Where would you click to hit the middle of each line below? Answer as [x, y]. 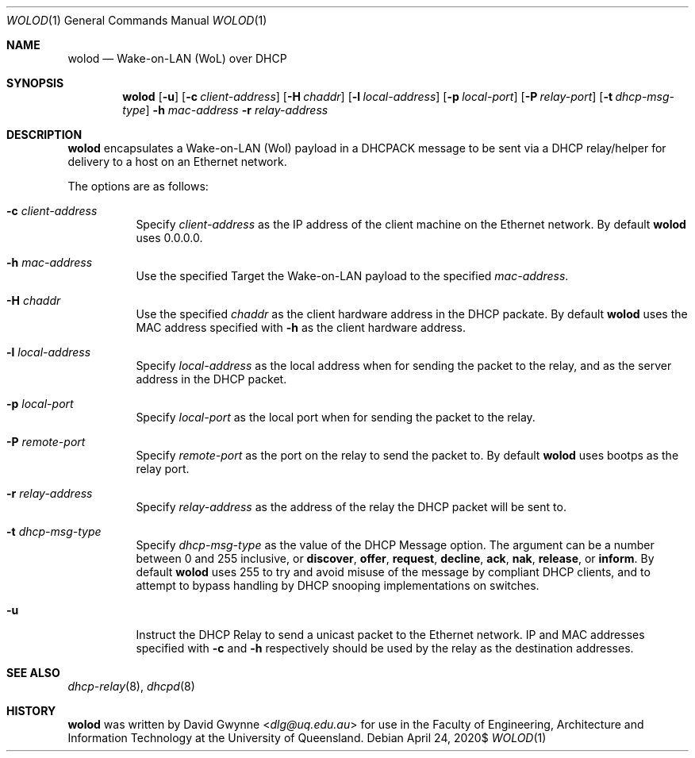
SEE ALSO [33, 673]
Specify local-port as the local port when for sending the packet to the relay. [336, 417]
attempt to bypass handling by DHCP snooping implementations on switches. [338, 585]
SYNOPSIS [35, 83]
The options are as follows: [138, 186]
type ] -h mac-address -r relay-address [225, 110]
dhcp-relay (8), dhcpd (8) [131, 686]
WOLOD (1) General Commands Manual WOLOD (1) [137, 20]
